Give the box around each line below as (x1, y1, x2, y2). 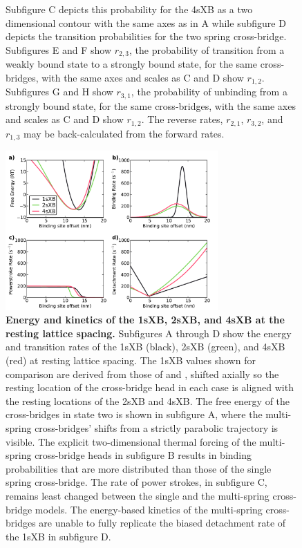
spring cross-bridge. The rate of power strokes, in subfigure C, (6, 475, 267, 489)
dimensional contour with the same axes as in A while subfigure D (6, 15, 286, 30)
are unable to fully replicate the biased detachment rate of (39, 516, 286, 530)
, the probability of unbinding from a (131, 84, 287, 99)
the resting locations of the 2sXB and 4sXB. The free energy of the (6, 393, 290, 408)
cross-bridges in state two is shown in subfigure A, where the (6, 407, 263, 422)
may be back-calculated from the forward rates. (23, 126, 225, 140)
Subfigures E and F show (6, 42, 112, 57)
